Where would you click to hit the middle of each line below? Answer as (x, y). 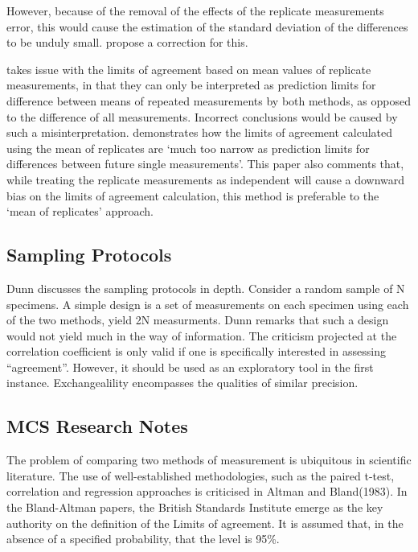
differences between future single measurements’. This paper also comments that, (205, 164)
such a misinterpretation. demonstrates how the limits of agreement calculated (200, 132)
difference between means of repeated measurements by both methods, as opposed (209, 100)
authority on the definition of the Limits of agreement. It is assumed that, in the (205, 523)
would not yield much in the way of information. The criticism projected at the (202, 335)
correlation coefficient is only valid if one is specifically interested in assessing (197, 351)
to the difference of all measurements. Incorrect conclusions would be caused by (202, 116)
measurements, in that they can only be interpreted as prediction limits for (191, 85)
